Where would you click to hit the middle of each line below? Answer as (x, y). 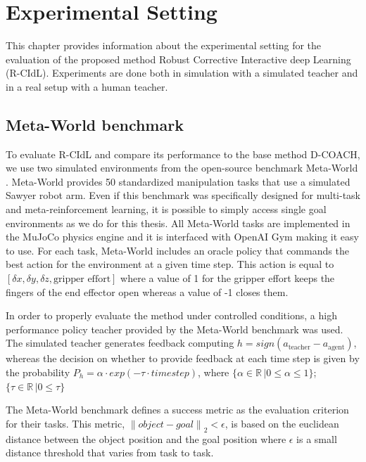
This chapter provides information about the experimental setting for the (164, 45)
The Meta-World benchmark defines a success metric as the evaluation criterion (177, 410)
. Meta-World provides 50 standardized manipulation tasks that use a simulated (178, 181)
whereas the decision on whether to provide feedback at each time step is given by (183, 358)
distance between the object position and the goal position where (146, 438)
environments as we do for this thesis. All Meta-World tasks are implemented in (178, 223)
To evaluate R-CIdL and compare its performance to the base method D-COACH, (183, 154)
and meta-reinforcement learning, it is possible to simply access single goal (166, 209)
